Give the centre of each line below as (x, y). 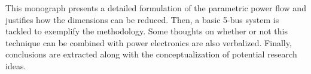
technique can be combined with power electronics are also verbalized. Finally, (149, 42)
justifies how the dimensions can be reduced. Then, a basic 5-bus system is (142, 19)
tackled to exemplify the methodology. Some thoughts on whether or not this (147, 31)
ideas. (16, 65)
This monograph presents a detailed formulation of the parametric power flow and (156, 8)
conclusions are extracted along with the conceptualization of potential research (151, 54)
